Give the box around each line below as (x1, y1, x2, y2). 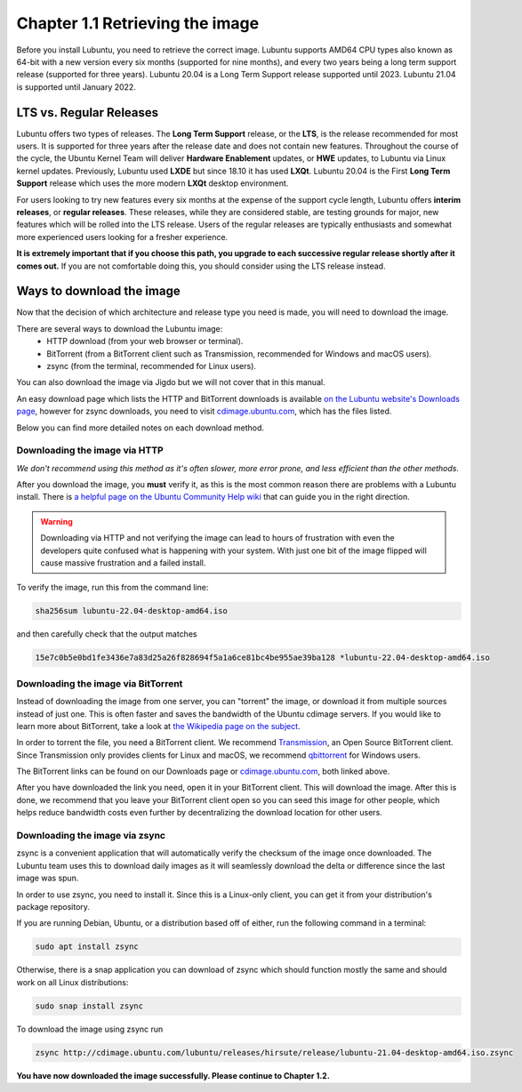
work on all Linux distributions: (16, 976, 129, 987)
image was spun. (16, 872, 79, 884)
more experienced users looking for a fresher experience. (16, 231, 229, 242)
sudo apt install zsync (35, 942, 140, 951)
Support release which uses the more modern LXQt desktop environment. (16, 178, 289, 189)
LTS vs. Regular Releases (16, 105, 159, 120)
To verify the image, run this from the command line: (16, 582, 209, 593)
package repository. (16, 901, 91, 911)
